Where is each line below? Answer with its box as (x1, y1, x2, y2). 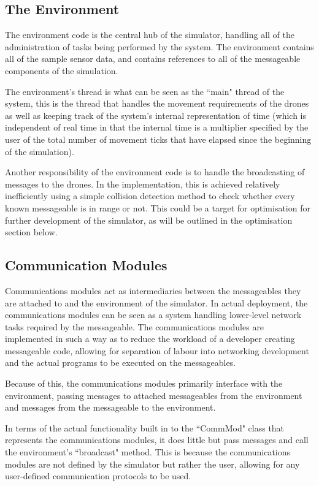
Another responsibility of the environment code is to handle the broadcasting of (5, 165, 305, 178)
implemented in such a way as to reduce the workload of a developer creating (5, 332, 295, 345)
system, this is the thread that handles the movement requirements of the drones (5, 97, 309, 110)
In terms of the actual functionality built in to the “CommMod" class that (5, 421, 285, 434)
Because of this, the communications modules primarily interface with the (5, 377, 283, 390)
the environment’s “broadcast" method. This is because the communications (5, 446, 291, 458)
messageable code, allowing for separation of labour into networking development (5, 344, 309, 357)
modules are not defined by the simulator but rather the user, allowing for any (5, 457, 300, 470)
